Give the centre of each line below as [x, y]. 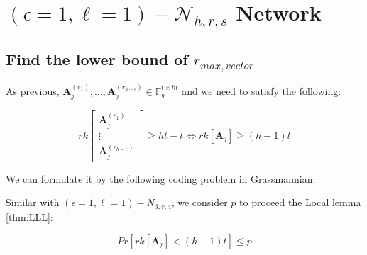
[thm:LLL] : [29, 216]
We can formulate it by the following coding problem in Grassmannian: [161, 178]
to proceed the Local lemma [300, 202]
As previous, [33, 90]
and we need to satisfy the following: [262, 90]
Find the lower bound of [97, 59]
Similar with [33, 202]
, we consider [199, 202]
